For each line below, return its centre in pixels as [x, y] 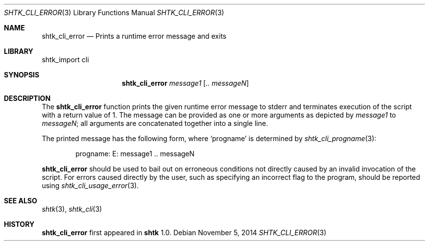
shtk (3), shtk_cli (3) [72, 209]
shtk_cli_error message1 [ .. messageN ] [185, 83]
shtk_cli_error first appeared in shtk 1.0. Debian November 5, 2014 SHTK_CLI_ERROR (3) [184, 233]
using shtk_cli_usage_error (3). [90, 185]
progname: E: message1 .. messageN [135, 154]
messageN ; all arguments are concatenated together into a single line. [155, 123]
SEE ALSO [21, 201]
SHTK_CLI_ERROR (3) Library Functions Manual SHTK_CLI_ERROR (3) [114, 12]
